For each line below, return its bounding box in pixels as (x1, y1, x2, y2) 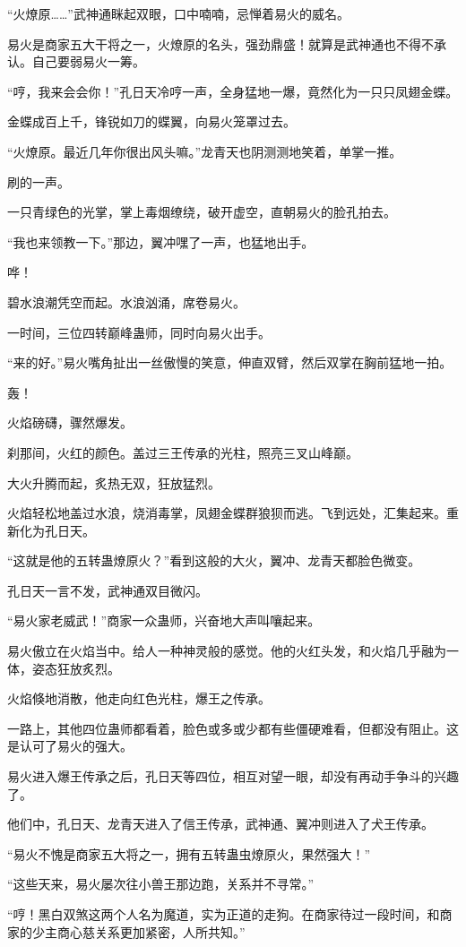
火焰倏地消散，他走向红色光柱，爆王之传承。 (7, 689, 271, 708)
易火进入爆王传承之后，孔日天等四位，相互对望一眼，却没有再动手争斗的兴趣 (7, 767, 459, 786)
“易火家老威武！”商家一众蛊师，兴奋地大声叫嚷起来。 (7, 611, 321, 630)
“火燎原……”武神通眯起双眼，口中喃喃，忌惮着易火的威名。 (7, 4, 349, 22)
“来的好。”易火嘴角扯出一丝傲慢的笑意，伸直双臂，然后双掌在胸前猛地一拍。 (7, 353, 453, 372)
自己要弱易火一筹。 (31, 52, 145, 71)
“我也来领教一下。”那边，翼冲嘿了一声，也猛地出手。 (7, 232, 315, 251)
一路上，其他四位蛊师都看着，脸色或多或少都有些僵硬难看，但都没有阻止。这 (7, 719, 459, 737)
